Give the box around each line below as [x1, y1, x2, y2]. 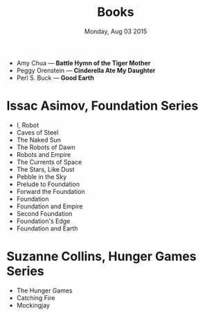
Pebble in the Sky [16, 172, 67, 181]
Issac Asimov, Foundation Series [6, 98, 199, 114]
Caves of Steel [16, 128, 59, 136]
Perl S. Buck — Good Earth [16, 74, 94, 82]
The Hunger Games [16, 286, 73, 294]
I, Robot [16, 121, 39, 129]
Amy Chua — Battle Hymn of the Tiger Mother [16, 58, 151, 67]
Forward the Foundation [16, 187, 85, 195]
